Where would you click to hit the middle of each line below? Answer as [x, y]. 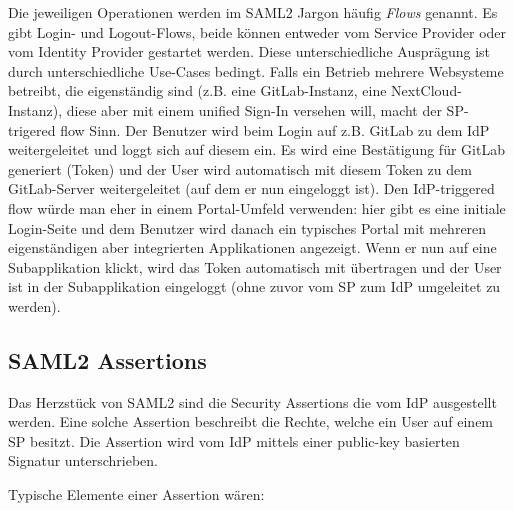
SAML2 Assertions [107, 359]
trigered [32, 129]
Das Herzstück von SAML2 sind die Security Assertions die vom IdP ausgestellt [252, 401]
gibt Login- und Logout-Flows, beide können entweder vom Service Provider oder [257, 31]
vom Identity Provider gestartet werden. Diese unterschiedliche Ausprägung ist [249, 51]
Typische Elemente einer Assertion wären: [136, 494]
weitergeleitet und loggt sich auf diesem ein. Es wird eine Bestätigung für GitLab [256, 149]
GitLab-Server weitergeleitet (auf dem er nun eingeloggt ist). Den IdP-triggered [251, 188]
